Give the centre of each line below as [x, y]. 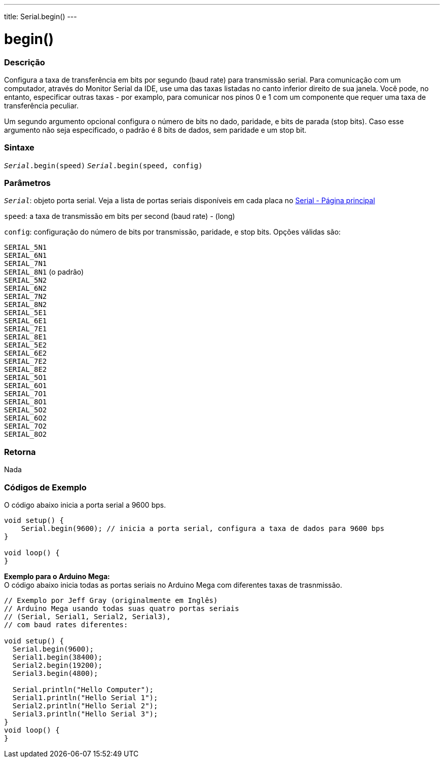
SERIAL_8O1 [26, 402]
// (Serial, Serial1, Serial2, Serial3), [87, 616]
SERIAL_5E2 [26, 345]
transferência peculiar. [42, 105]
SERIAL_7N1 [26, 264]
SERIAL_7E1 [26, 329]
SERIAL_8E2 [26, 370]
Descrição [25, 62]
